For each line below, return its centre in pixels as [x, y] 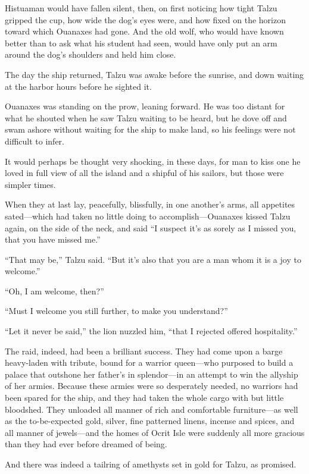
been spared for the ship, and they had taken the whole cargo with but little [144, 398]
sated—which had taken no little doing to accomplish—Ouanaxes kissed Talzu [148, 216]
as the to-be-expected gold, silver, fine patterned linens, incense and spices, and [150, 421]
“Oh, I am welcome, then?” [54, 291]
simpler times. [30, 184]
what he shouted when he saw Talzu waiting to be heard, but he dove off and [146, 117]
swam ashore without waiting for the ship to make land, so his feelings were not [150, 129]
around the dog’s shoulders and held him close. [90, 54]
